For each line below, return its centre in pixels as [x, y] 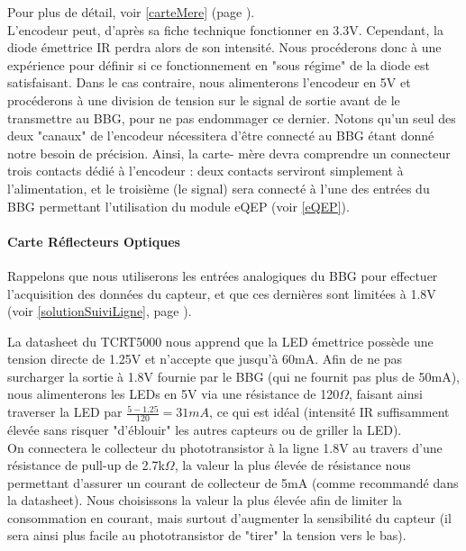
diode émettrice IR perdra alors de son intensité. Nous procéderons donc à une [224, 47]
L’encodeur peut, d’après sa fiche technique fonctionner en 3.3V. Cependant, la [225, 29]
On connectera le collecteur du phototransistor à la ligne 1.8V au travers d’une [225, 447]
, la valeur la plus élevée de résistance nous [292, 465]
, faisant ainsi [386, 394]
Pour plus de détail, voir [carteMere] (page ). [131, 12]
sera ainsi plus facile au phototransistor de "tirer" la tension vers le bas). [207, 535]
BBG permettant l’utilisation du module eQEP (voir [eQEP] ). [178, 206]
